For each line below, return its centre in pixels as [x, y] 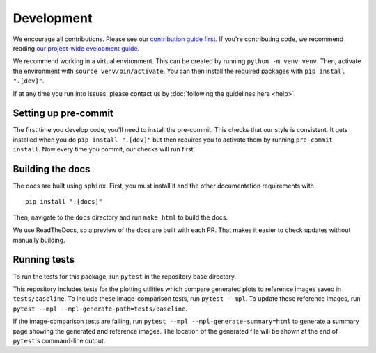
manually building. [39, 240]
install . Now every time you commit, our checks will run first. [104, 149]
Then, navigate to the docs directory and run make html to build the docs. [120, 217]
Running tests [44, 260]
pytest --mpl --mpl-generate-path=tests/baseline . [100, 309]
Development [53, 18]
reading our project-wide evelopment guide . [76, 48]
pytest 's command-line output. [59, 340]
